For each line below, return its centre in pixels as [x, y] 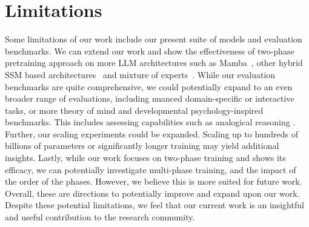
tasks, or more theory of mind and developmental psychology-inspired [134, 110]
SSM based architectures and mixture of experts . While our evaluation [140, 74]
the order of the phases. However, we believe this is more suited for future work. [154, 181]
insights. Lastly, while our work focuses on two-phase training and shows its [145, 158]
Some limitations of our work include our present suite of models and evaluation [154, 39]
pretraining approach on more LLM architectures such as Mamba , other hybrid [154, 63]
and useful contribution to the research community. [100, 217]
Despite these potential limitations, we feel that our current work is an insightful [154, 205]
